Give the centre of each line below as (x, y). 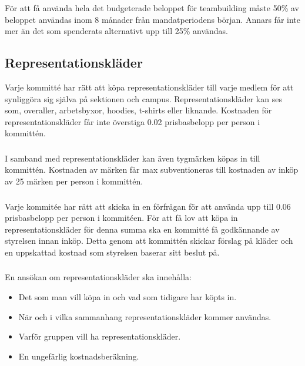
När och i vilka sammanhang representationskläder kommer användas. (145, 316)
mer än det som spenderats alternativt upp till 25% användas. (116, 31)
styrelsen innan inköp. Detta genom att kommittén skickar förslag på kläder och (149, 241)
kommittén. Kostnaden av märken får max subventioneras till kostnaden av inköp (152, 169)
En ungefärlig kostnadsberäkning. (79, 356)
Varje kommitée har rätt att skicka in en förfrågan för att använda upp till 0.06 (148, 206)
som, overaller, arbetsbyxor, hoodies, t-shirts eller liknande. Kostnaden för (138, 110)
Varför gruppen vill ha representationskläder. (100, 336)
